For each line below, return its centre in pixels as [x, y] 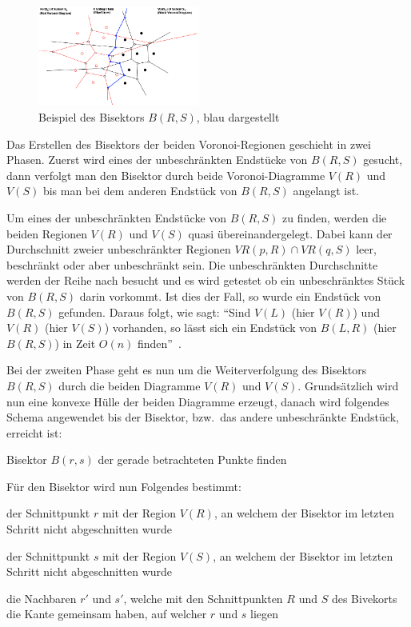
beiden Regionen [47, 233]
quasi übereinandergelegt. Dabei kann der [290, 233]
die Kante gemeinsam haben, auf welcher [107, 614]
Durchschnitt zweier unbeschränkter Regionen [119, 249]
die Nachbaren [42, 598]
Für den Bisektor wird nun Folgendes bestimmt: [124, 486]
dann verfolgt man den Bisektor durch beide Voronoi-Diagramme [166, 175]
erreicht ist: [34, 432]
